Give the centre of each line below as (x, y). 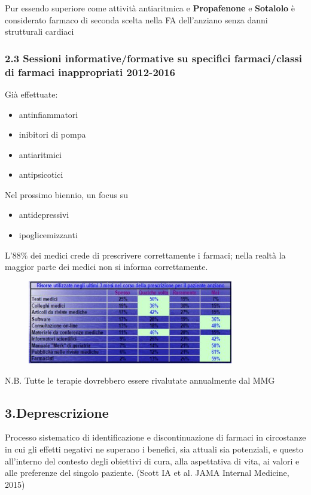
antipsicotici (41, 174)
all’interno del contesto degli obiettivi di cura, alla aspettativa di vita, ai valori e (152, 461)
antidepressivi (44, 215)
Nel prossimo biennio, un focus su (67, 194)
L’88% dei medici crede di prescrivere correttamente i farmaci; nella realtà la (145, 255)
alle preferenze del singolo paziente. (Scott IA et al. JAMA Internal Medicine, (147, 473)
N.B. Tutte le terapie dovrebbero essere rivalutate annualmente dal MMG (140, 380)
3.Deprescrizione (57, 412)
